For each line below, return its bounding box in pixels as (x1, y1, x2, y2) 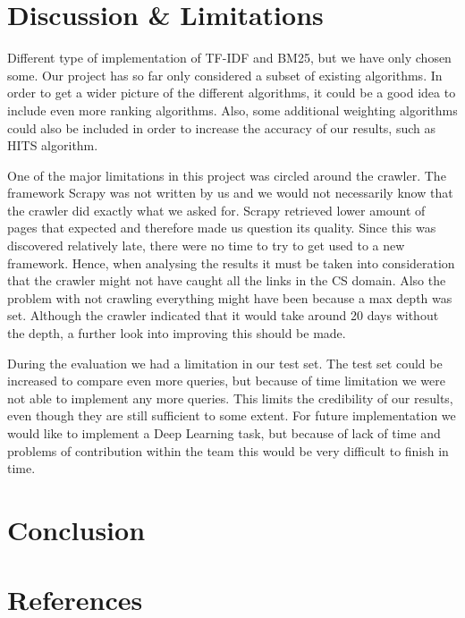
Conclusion (7, 511, 146, 547)
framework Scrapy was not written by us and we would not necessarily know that (7, 183, 453, 202)
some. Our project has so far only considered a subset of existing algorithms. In (7, 65, 443, 84)
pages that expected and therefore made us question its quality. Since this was (7, 218, 436, 237)
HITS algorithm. (7, 136, 98, 155)
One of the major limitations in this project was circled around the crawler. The (7, 165, 446, 184)
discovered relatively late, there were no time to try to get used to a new (7, 236, 405, 255)
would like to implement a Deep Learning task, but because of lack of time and (7, 424, 441, 442)
